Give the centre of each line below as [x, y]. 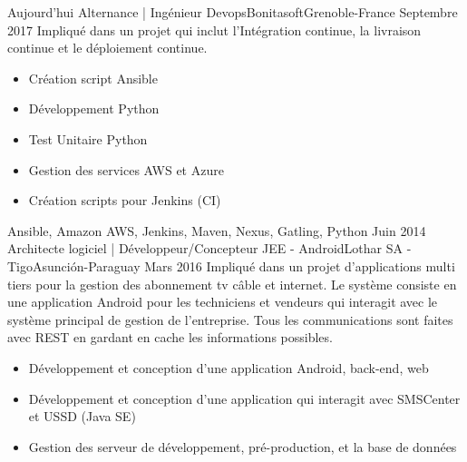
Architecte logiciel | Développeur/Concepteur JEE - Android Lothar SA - [209, 248]
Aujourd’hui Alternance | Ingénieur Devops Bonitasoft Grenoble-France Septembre [233, 12]
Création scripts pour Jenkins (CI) [125, 200]
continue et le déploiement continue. [107, 48]
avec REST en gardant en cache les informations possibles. [170, 337]
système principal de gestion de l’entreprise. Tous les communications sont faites [230, 319]
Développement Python [94, 108]
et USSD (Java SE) [82, 416]
